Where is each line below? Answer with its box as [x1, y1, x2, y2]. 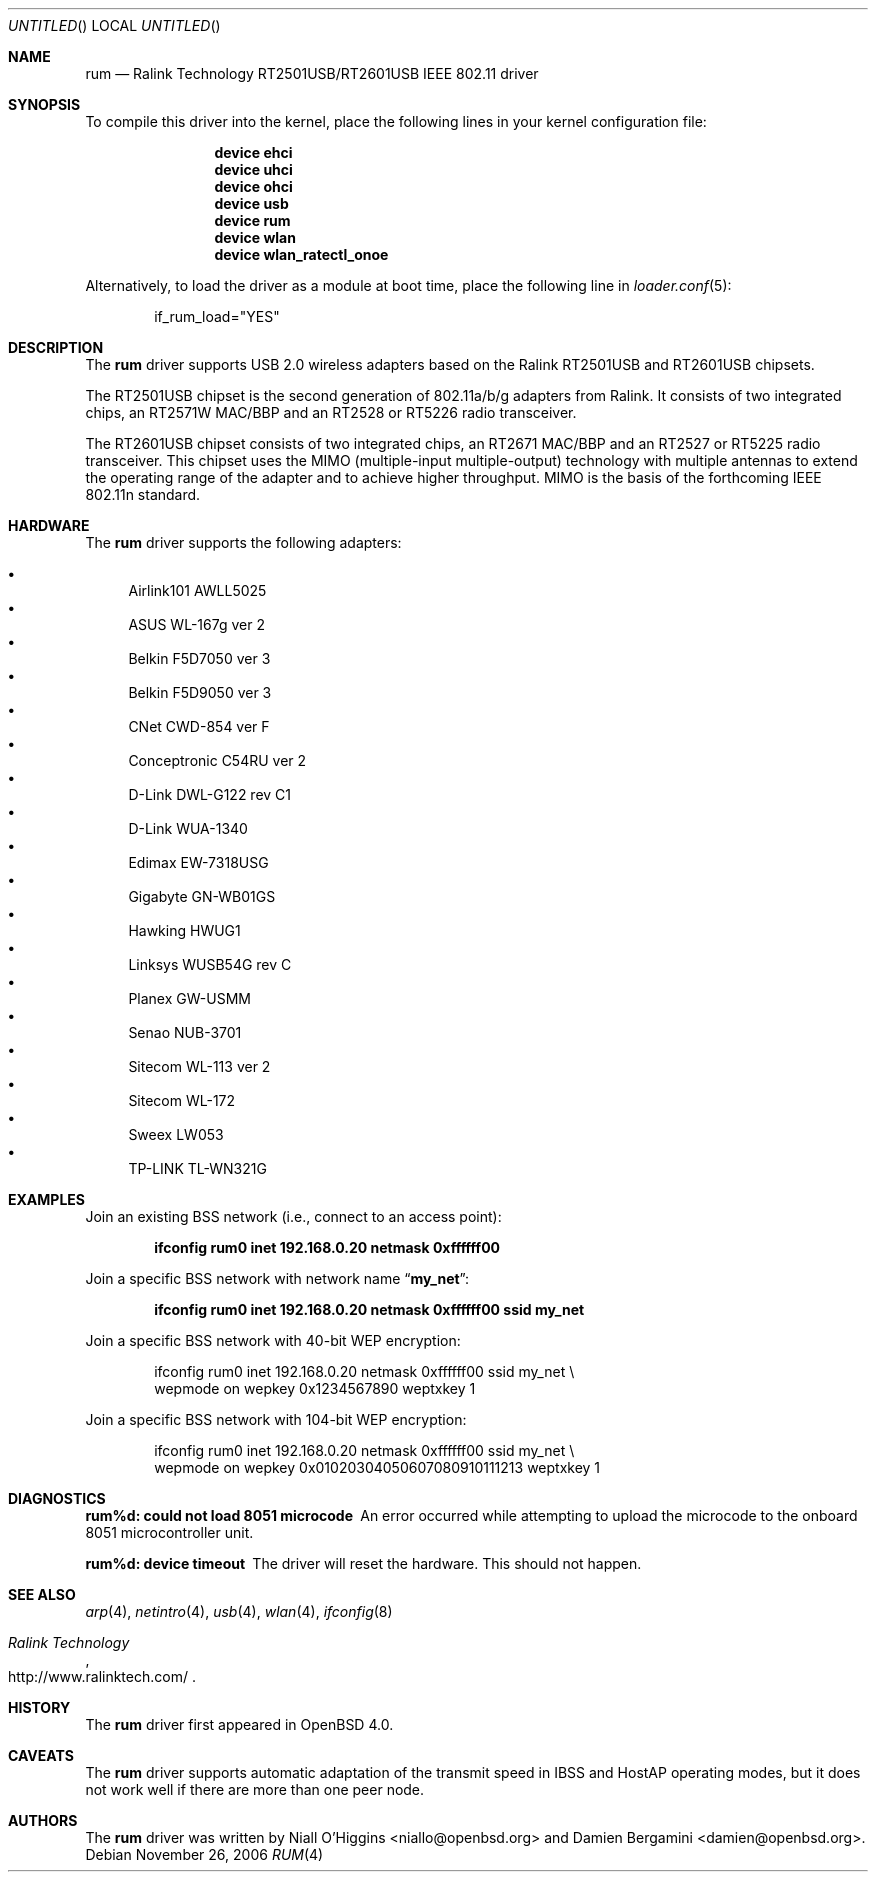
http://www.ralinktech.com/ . [8, 1668, 196, 1685]
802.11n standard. [85, 486, 201, 503]
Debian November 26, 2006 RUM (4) [85, 1846, 324, 1863]
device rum [214, 212, 291, 229]
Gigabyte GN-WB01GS [128, 888, 276, 905]
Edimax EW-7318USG [128, 854, 269, 871]
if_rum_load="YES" [154, 308, 280, 325]
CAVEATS [8, 1747, 74, 1764]
